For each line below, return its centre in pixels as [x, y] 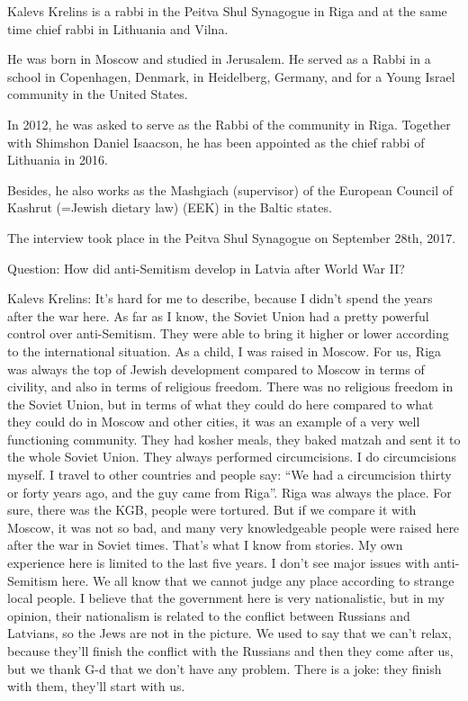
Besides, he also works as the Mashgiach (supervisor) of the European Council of [230, 189]
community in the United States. [98, 94]
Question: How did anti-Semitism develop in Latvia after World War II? [206, 268]
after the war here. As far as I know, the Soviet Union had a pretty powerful [218, 315]
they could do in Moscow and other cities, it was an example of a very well [214, 422]
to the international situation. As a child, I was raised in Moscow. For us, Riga [225, 350]
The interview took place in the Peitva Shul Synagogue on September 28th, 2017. [232, 237]
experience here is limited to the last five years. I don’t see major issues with [219, 563]
